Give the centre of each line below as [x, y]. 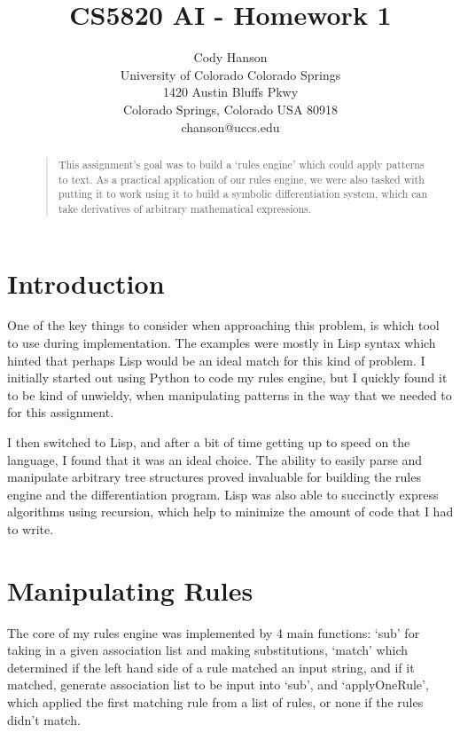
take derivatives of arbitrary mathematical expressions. [185, 208]
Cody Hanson [230, 57]
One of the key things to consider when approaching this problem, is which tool [223, 325]
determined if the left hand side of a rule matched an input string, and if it [211, 667]
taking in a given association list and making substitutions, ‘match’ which [207, 650]
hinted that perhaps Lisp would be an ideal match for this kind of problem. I [216, 360]
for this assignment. [61, 412]
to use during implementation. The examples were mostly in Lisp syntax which [222, 343]
